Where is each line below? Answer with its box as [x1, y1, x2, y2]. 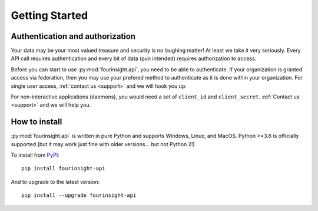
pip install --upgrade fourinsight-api [21, 192, 137, 199]
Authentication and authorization [11, 31, 135, 41]
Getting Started [11, 9, 88, 22]
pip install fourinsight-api [21, 165, 105, 172]
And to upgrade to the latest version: [11, 178, 100, 185]
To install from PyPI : [11, 151, 60, 159]
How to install [11, 117, 62, 127]
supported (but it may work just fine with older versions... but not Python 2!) [11, 140, 196, 147]
